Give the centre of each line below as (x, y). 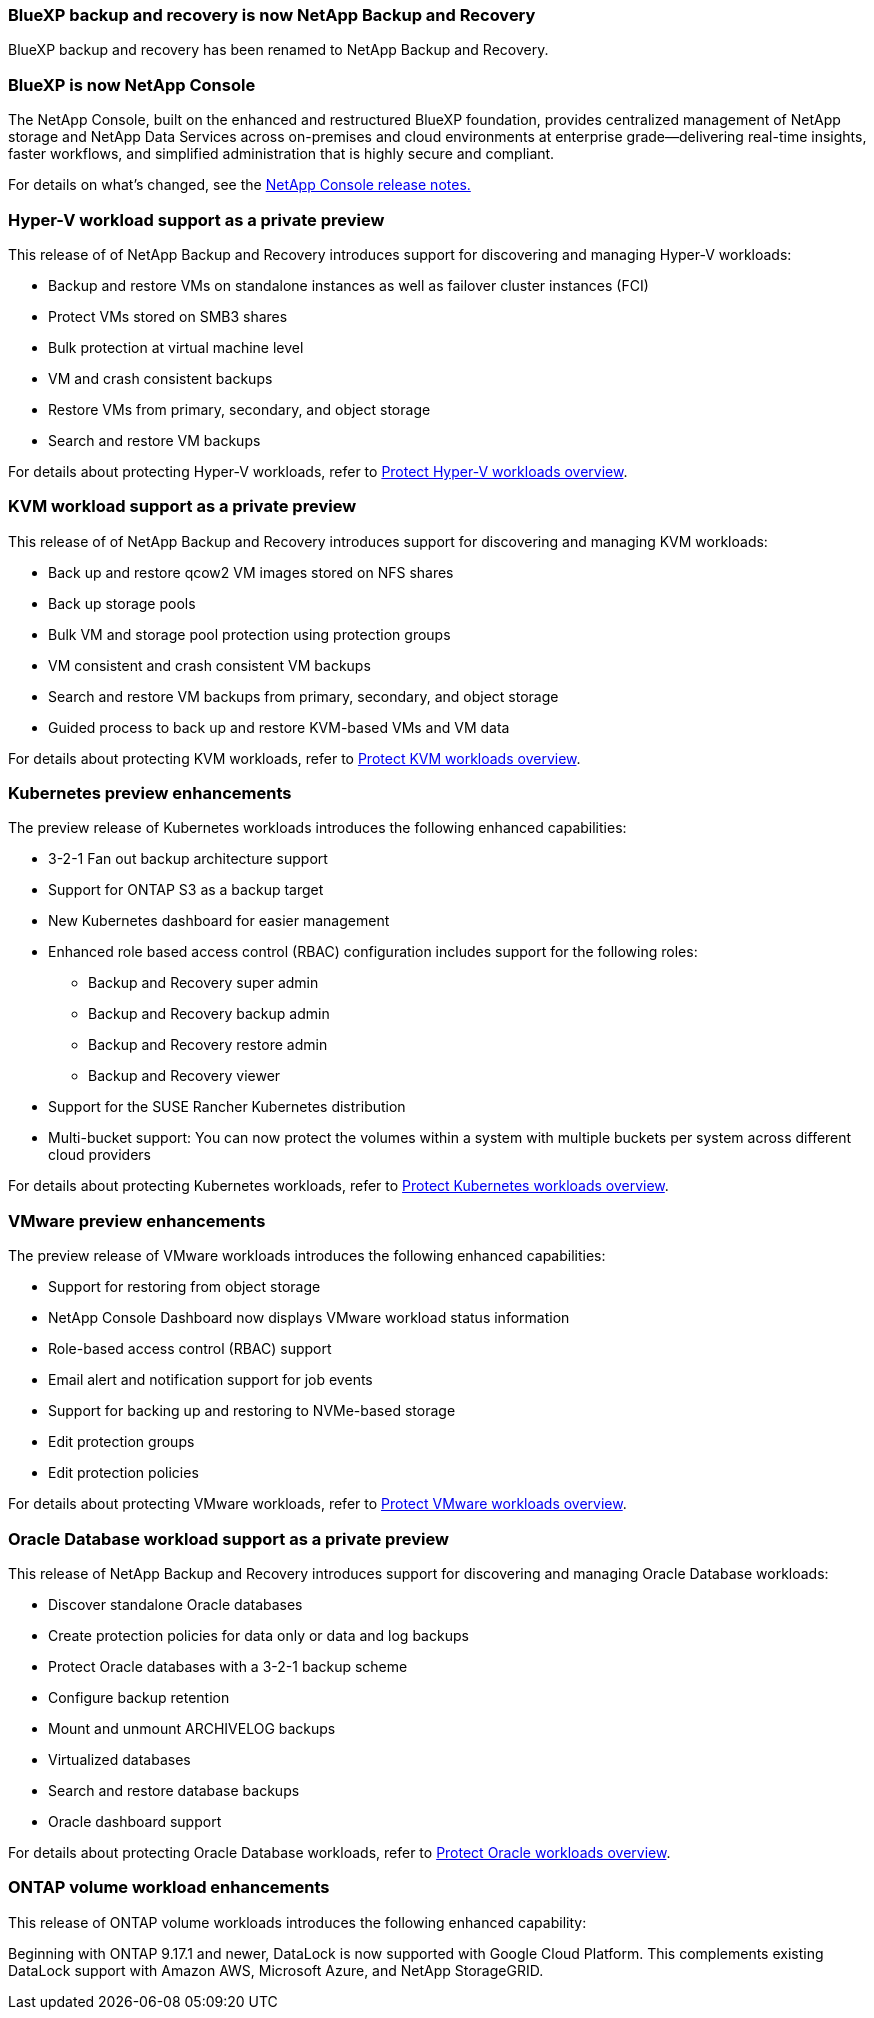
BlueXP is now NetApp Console (132, 84)
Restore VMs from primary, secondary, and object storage (239, 409)
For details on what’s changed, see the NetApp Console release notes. (239, 185)
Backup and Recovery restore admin (208, 1045)
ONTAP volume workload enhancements (169, 1887)
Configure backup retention (139, 1697)
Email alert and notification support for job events (210, 1380)
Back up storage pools (122, 603)
